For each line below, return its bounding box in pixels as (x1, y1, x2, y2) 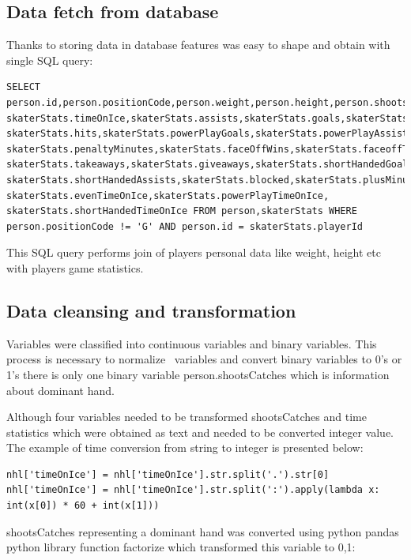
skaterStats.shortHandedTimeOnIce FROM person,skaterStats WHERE (6, 205, 357, 217)
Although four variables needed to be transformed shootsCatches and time (6, 408, 367, 425)
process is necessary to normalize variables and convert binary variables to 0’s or (6, 351, 402, 367)
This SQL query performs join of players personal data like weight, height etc (6, 244, 381, 261)
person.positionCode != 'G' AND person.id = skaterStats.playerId (6, 220, 364, 232)
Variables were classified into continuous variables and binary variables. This (6, 335, 377, 351)
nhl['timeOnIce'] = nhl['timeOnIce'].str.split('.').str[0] (6, 468, 330, 480)
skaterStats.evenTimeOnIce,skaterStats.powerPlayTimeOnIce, (6, 190, 330, 201)
